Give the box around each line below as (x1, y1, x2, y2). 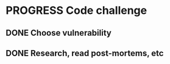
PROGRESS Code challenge (5, 4, 147, 18)
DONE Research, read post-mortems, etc (5, 48, 164, 58)
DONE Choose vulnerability (5, 28, 112, 38)
